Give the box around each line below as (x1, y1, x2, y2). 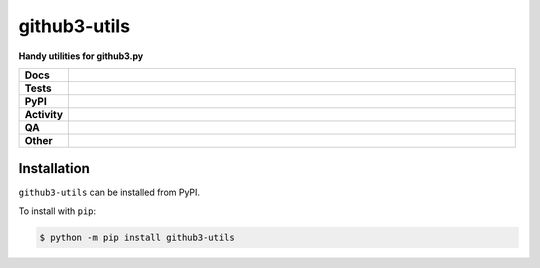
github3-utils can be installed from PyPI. (18, 186, 200, 199)
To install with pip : (18, 205, 97, 217)
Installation (18, 160, 90, 177)
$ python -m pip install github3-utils (39, 231, 235, 243)
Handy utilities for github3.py (18, 50, 144, 62)
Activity (24, 107, 64, 121)
